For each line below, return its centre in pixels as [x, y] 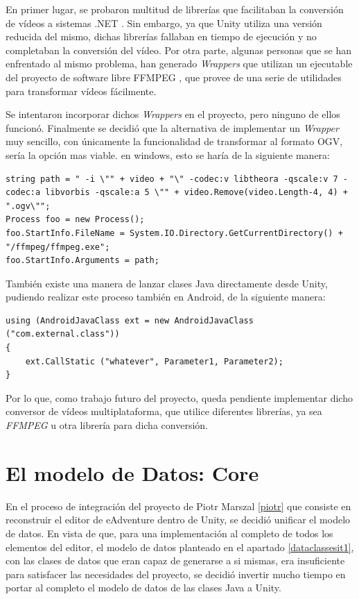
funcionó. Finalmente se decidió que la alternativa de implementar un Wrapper [172, 127]
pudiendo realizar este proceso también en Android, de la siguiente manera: [166, 297]
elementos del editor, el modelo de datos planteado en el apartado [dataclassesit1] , [180, 547]
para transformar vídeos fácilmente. [81, 91]
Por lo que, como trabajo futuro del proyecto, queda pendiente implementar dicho [179, 397]
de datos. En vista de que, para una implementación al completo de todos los [169, 533]
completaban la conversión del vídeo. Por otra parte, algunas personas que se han [178, 50]
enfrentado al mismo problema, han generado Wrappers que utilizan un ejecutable [179, 64]
